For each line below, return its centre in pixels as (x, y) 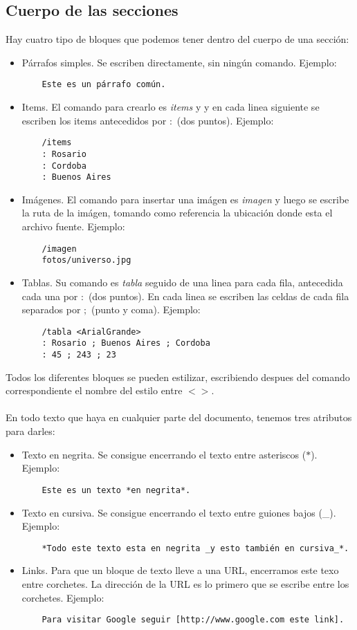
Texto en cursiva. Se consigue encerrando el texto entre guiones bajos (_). (179, 512)
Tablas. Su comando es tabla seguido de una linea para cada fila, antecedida (182, 282)
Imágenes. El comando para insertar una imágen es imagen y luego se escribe (185, 199)
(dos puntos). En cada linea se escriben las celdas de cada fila (219, 296)
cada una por (50, 296)
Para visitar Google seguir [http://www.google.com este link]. (193, 620)
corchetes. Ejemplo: (63, 597)
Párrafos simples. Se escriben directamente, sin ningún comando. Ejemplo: (179, 62)
